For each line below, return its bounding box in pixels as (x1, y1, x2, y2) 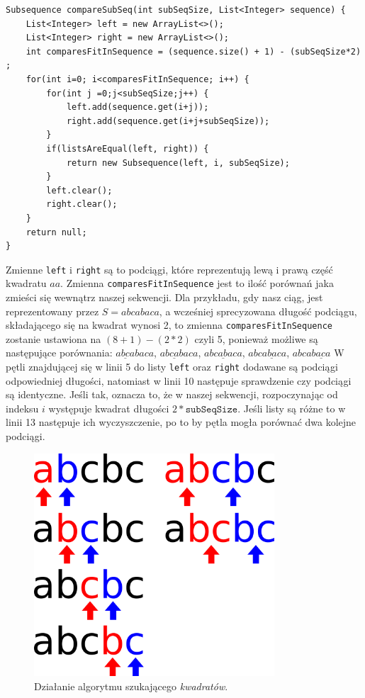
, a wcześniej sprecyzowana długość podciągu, (159, 303, 357, 318)
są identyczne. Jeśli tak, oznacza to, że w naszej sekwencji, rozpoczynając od (6, 387, 338, 402)
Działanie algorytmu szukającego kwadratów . (34, 678, 228, 693)
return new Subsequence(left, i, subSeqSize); (66, 157, 290, 168)
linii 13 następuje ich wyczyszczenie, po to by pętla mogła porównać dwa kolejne (6, 415, 356, 429)
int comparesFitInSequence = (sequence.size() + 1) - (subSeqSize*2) (26, 46, 361, 57)
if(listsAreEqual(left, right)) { (46, 143, 209, 154)
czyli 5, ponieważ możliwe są (194, 331, 318, 346)
